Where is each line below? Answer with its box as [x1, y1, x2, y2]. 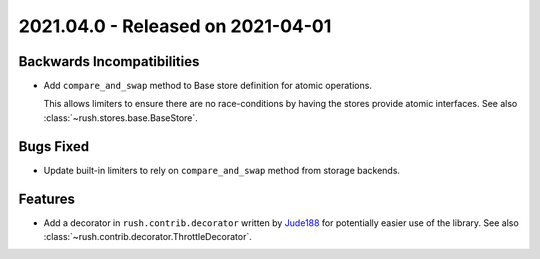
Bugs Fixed [18, 138, 90, 155]
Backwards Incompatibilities [18, 53, 200, 70]
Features [18, 190, 75, 207]
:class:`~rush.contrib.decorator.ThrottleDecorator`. [43, 231, 252, 243]
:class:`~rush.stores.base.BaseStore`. [43, 111, 199, 124]
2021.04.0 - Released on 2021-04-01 [18, 15, 332, 37]
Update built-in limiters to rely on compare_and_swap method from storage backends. [43, 164, 400, 176]
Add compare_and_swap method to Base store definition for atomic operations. [43, 80, 372, 92]
